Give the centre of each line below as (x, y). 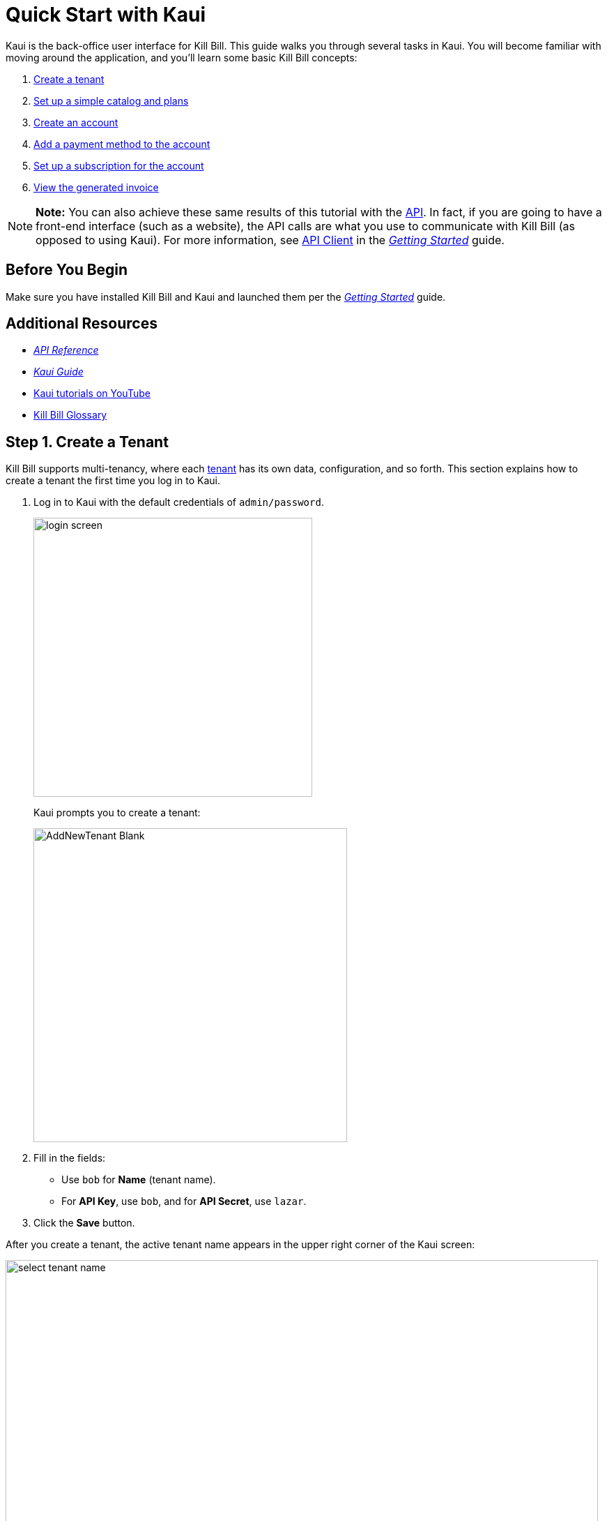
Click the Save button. (84, 1223)
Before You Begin (67, 270)
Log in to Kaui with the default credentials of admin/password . (179, 502)
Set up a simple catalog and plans (111, 100)
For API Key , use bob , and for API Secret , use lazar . (184, 1201)
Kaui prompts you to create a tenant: (117, 813)
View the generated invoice (96, 187)
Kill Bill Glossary (70, 415)
